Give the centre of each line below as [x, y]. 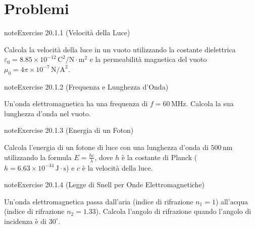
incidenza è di [25, 221]
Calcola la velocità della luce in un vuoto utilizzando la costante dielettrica [120, 49]
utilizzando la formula [38, 157]
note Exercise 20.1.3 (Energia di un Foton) [69, 130]
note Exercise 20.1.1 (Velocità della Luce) [67, 32]
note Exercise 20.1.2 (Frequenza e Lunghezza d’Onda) [86, 86]
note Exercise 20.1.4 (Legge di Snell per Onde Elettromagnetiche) [105, 184]
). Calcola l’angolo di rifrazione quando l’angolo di [173, 211]
